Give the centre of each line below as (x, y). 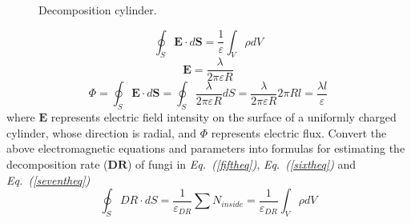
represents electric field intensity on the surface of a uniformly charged (224, 117)
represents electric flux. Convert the (299, 132)
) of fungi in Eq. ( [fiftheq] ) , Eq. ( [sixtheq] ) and (242, 164)
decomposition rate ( (57, 164)
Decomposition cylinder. (98, 10)
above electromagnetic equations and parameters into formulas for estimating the (206, 148)
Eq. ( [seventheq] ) (48, 179)
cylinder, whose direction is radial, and (102, 132)
